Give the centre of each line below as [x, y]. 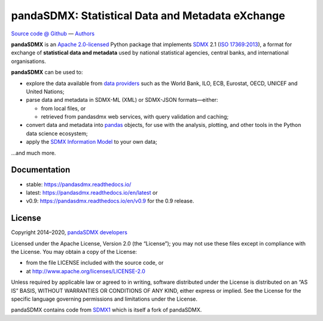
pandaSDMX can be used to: [47, 72]
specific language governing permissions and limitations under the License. [104, 299]
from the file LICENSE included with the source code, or [95, 263]
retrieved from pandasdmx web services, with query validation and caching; [135, 117]
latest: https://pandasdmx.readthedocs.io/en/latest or [92, 192]
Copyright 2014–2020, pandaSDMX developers [69, 232]
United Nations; [45, 91]
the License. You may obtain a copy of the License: [74, 252]
